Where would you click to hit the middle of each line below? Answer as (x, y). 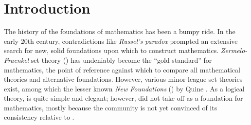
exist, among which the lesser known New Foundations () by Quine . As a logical (124, 88)
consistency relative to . (39, 117)
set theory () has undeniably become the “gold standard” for (121, 60)
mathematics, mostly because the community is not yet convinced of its (111, 107)
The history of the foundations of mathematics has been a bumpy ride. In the (120, 31)
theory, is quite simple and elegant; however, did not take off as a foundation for (124, 98)
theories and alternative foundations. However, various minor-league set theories (123, 79)
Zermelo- (234, 50)
